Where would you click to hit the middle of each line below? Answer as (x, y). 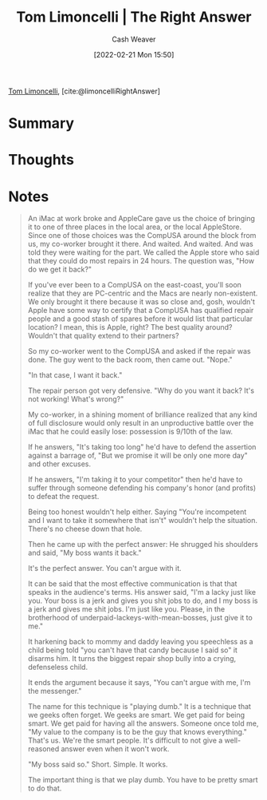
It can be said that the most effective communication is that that (132, 584)
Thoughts (41, 160)
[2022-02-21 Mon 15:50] (134, 54)
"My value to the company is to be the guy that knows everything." (137, 732)
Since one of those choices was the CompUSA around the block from (142, 236)
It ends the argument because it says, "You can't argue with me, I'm (139, 683)
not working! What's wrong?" (76, 399)
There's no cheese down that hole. (85, 529)
